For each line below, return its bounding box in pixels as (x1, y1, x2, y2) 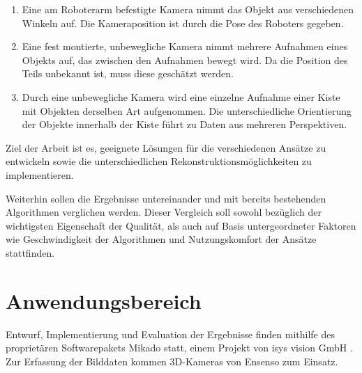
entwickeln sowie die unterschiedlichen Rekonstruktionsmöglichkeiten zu (6, 154, 312, 168)
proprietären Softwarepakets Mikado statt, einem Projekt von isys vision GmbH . (6, 340, 353, 355)
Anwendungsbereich (6, 286, 202, 315)
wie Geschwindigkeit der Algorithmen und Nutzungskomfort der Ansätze (6, 232, 317, 246)
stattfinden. (6, 245, 55, 260)
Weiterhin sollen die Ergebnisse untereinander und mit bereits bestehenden (6, 191, 326, 205)
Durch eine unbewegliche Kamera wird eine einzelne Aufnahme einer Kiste (22, 89, 340, 104)
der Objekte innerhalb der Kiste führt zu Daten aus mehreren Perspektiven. (22, 117, 347, 132)
